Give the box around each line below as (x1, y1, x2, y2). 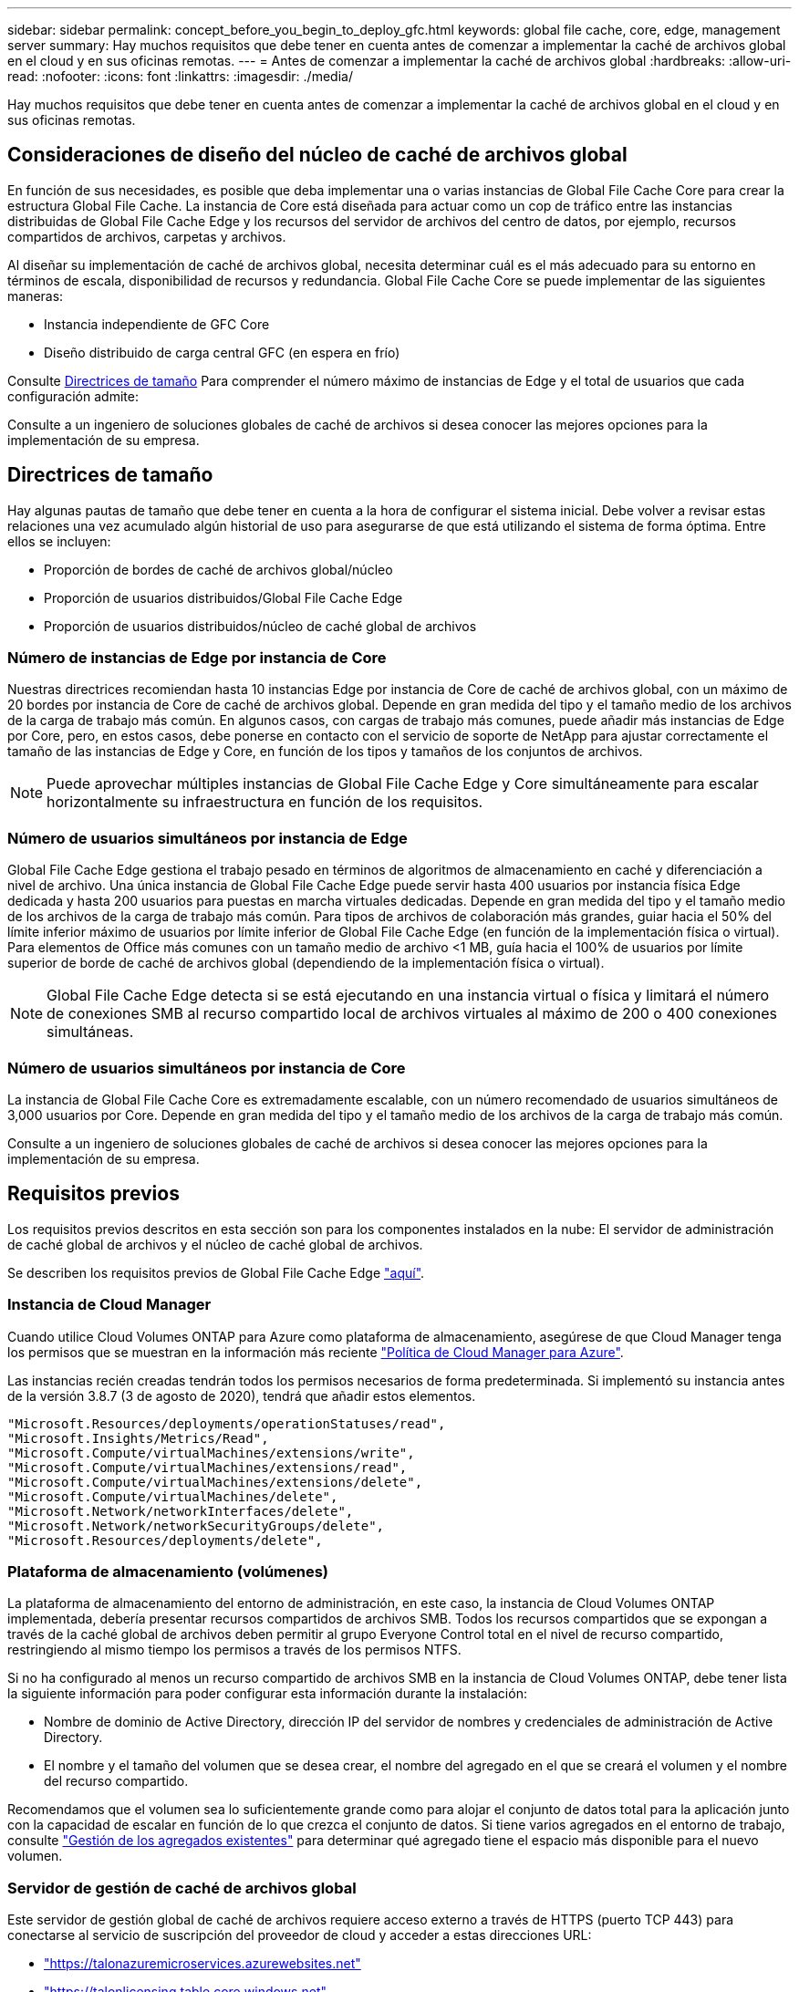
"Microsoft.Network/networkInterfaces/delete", (7, 1503, 354, 1519)
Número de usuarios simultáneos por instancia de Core (7, 1058, 406, 1077)
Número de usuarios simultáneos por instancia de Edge (7, 828, 408, 847)
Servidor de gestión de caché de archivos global (7, 1878, 357, 1897)
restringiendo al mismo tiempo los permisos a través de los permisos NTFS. (7, 1642, 462, 1658)
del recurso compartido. (44, 1773, 189, 1790)
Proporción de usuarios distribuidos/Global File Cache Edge (44, 589, 403, 606)
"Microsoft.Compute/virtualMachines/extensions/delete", (7, 1474, 423, 1489)
